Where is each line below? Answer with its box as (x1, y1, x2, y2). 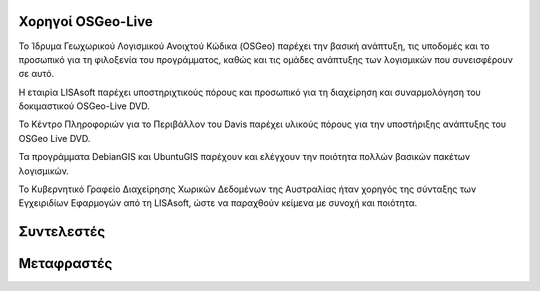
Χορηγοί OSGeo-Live (18, 13, 154, 30)
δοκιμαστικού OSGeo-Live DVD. (18, 100, 150, 112)
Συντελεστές (18, 223, 105, 240)
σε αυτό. (18, 68, 55, 80)
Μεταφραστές (18, 255, 113, 272)
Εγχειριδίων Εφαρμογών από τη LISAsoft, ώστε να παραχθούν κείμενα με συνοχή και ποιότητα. (18, 197, 418, 209)
